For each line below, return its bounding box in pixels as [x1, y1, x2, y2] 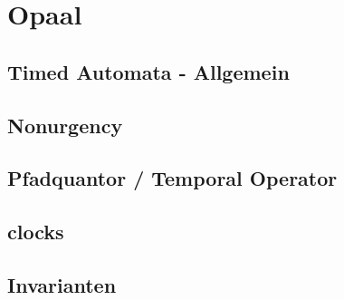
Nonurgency [7, 111, 123, 139]
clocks [7, 218, 64, 246]
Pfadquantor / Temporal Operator [7, 164, 338, 192]
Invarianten [7, 270, 117, 298]
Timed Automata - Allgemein [7, 57, 290, 85]
